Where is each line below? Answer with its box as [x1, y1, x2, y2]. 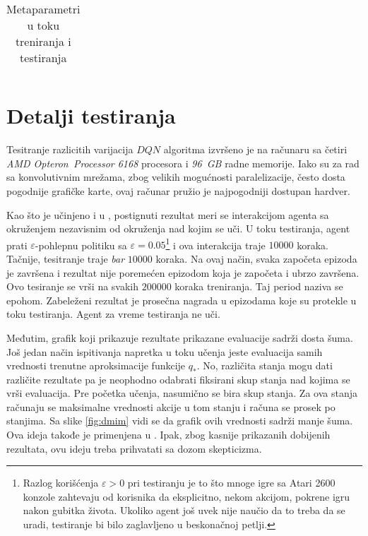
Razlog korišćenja [23, 475, 99, 490]
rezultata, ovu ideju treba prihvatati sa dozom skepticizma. [6, 441, 262, 455]
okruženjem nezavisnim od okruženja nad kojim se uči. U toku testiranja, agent [6, 221, 350, 236]
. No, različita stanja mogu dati [196, 358, 333, 373]
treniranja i [15, 33, 71, 49]
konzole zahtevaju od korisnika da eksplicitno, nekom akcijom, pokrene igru [23, 489, 350, 504]
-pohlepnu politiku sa [35, 237, 127, 252]
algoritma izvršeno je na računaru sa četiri [163, 142, 348, 157]
